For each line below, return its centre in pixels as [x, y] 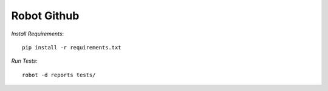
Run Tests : [24, 61]
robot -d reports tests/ [59, 75]
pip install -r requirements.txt [72, 47]
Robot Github [45, 16]
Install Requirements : [37, 34]
